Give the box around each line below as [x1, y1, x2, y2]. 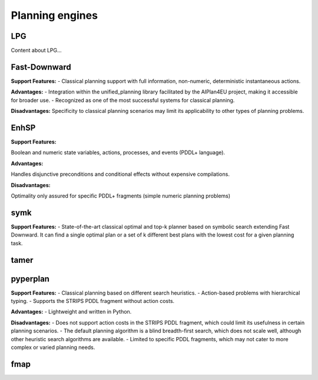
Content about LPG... [11, 47, 62, 54]
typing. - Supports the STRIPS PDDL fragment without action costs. [11, 298, 175, 304]
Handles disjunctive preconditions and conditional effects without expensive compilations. [11, 171, 230, 178]
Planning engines [11, 9, 98, 22]
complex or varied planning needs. [11, 344, 95, 351]
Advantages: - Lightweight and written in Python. [11, 308, 132, 315]
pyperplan [11, 274, 50, 284]
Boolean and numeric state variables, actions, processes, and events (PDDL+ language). [11, 149, 226, 156]
